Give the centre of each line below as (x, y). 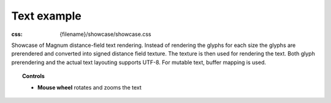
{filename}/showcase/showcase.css (105, 34)
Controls (34, 76)
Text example (47, 16)
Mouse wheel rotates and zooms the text (90, 87)
